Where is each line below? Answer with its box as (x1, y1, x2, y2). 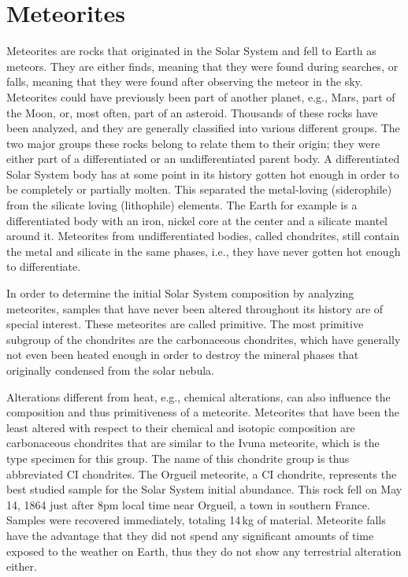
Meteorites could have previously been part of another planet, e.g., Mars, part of (6, 88, 395, 105)
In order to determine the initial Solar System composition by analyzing (6, 285, 354, 301)
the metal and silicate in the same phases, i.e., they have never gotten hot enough (6, 242, 401, 259)
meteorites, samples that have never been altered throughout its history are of (6, 300, 384, 316)
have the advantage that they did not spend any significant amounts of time (6, 527, 374, 543)
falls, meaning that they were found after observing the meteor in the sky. (6, 73, 363, 90)
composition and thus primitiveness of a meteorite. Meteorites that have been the (6, 404, 400, 420)
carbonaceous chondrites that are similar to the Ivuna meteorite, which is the (6, 435, 380, 451)
